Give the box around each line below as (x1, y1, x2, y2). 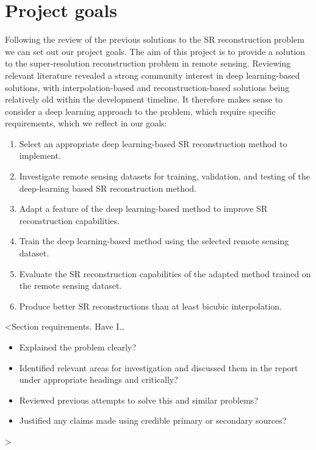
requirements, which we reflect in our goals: (5, 117, 167, 129)
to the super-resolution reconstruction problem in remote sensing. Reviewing (5, 57, 291, 70)
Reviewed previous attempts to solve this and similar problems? (19, 393, 258, 406)
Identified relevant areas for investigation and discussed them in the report (19, 361, 298, 374)
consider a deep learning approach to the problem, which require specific (5, 104, 276, 117)
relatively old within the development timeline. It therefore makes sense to (5, 93, 283, 106)
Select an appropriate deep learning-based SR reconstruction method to (19, 137, 287, 150)
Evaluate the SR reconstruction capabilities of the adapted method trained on (19, 267, 311, 280)
